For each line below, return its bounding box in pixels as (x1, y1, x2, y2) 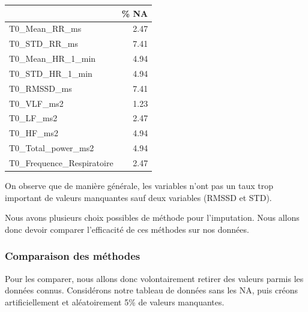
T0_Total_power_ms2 (9, 142, 94, 154)
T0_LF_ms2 (9, 112, 58, 124)
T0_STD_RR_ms (9, 37, 78, 50)
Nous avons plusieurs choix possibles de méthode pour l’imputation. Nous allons (5, 211, 300, 224)
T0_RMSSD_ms (9, 82, 72, 94)
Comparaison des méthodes (5, 248, 140, 263)
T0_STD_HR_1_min (9, 67, 92, 79)
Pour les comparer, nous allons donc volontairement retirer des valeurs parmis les (5, 272, 304, 284)
